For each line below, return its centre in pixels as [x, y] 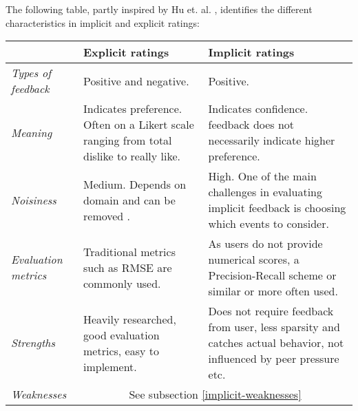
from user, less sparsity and [274, 327]
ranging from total [128, 140]
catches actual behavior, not [276, 343]
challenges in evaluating [265, 192]
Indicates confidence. [258, 109]
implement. [110, 366]
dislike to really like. [132, 156]
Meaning [32, 132]
